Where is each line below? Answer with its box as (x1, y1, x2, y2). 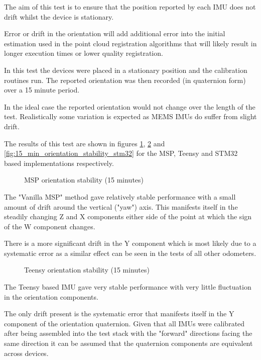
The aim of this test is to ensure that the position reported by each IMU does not (4, 2, 256, 12)
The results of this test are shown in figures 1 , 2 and (4, 138, 165, 148)
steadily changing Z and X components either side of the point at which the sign (4, 211, 252, 222)
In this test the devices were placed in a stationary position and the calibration (4, 64, 247, 75)
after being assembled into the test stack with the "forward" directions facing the (4, 328, 252, 338)
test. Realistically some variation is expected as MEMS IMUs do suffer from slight (4, 111, 257, 122)
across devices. (4, 347, 49, 358)
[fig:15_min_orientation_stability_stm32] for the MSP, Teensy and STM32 (4, 148, 238, 158)
